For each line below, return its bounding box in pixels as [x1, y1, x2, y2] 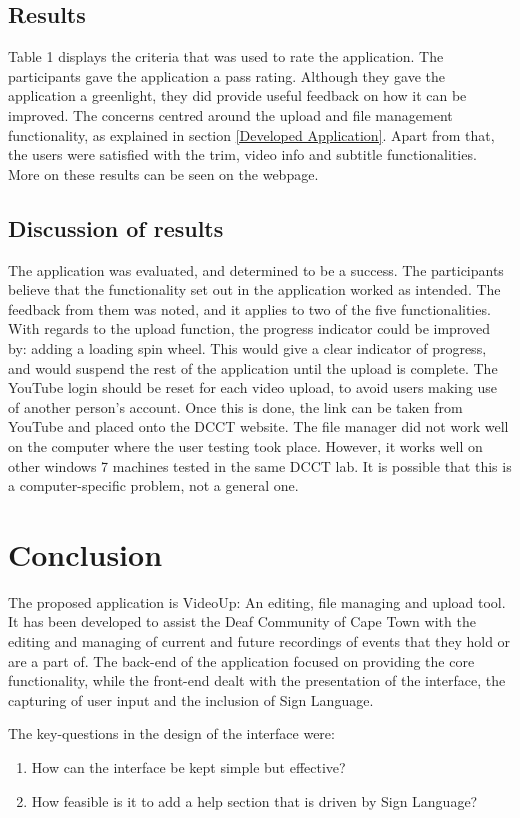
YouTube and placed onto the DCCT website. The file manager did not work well [8, 416, 509, 437]
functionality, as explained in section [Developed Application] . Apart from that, [8, 124, 495, 145]
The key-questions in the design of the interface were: [8, 723, 335, 744]
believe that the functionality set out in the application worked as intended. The [8, 279, 501, 300]
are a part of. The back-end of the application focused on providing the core [8, 650, 475, 671]
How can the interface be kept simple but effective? [31, 756, 346, 777]
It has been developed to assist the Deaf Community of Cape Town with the [8, 611, 476, 632]
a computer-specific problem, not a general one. [8, 475, 299, 496]
